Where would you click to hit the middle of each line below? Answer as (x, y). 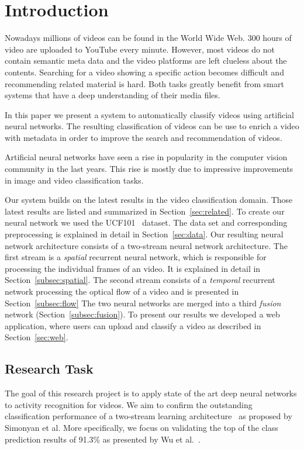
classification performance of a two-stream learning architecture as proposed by (148, 416)
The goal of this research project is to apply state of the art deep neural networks (151, 393)
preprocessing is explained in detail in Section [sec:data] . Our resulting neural (144, 234)
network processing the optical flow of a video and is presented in (122, 291)
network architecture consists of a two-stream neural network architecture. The (146, 245)
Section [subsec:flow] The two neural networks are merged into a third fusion (143, 303)
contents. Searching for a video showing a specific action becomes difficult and (144, 72)
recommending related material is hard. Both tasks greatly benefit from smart (144, 83)
